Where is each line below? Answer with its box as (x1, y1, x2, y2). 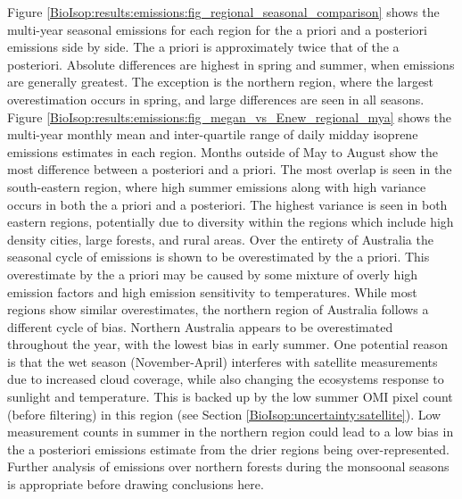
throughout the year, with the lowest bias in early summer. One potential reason (7, 335, 449, 353)
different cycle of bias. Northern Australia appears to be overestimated (7, 317, 393, 336)
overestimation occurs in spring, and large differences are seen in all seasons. (7, 89, 425, 108)
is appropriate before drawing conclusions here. (7, 475, 264, 494)
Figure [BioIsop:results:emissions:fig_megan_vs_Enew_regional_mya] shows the (7, 107, 452, 126)
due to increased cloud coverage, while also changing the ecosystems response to (7, 370, 444, 388)
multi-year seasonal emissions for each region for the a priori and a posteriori (7, 20, 427, 38)
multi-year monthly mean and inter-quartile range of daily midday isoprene (7, 125, 418, 144)
